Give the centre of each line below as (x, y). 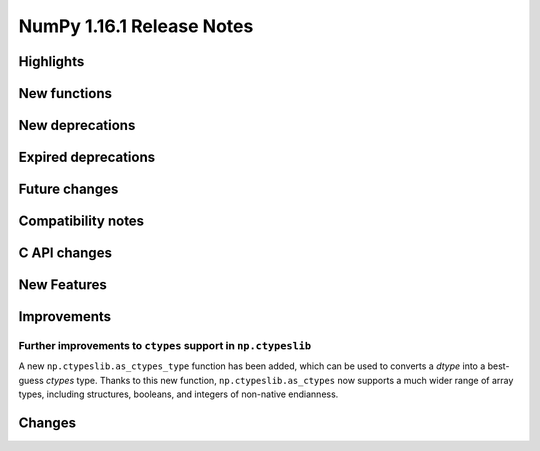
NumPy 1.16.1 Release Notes (136, 26)
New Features (62, 285)
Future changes (68, 189)
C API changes (65, 253)
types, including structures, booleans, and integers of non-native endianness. (178, 394)
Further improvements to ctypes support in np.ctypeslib (165, 346)
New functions (65, 93)
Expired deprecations (87, 157)
